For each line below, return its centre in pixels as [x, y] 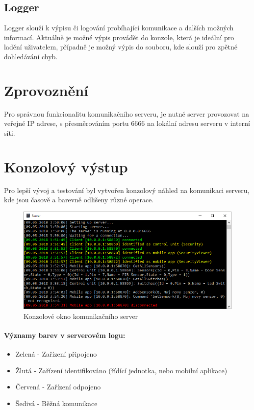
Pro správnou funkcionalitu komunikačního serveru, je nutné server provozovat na [127, 113]
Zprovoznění [46, 90]
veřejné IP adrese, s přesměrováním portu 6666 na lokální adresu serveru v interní [127, 123]
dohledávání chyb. [31, 56]
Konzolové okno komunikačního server [81, 316]
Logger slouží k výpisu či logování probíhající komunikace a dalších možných [119, 28]
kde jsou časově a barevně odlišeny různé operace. [79, 200]
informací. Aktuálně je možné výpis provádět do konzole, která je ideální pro [119, 37]
